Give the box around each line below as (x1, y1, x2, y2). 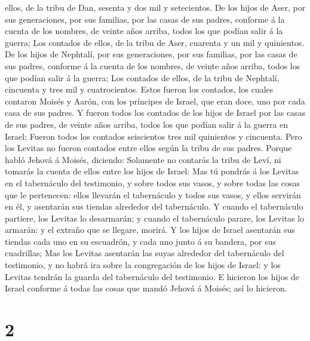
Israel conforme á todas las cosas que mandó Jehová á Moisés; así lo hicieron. (5, 282, 287, 294)
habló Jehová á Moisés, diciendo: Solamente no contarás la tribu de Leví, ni (5, 153, 281, 165)
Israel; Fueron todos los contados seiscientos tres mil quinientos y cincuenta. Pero (5, 130, 302, 142)
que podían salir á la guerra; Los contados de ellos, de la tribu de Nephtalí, (5, 71, 280, 84)
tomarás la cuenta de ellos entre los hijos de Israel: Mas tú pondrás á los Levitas (5, 165, 299, 177)
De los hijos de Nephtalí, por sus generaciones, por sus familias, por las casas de (5, 48, 297, 60)
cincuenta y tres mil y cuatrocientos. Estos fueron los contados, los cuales (5, 83, 274, 96)
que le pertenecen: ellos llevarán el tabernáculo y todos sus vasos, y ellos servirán (5, 188, 301, 201)
